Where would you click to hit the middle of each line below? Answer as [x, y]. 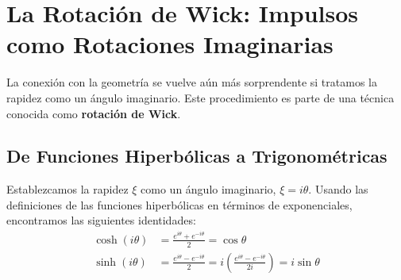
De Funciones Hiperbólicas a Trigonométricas [197, 156]
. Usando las [338, 189]
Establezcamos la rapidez [67, 189]
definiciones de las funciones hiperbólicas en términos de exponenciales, [179, 204]
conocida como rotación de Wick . [94, 113]
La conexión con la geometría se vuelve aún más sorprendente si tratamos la [192, 82]
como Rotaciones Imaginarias [170, 44]
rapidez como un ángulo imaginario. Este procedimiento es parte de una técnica [200, 97]
